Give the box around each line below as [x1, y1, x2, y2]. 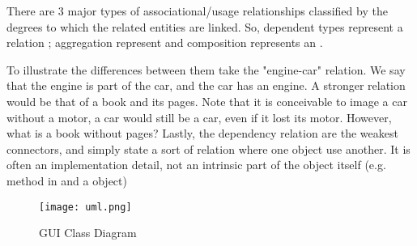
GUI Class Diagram [39, 224, 137, 241]
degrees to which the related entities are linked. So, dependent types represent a [6, 18, 403, 35]
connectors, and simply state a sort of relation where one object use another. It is [6, 140, 411, 157]
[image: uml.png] [39, 201, 132, 213]
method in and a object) [6, 172, 127, 189]
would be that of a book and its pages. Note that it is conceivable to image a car [6, 92, 407, 109]
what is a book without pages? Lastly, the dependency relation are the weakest [6, 125, 398, 142]
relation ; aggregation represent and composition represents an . [6, 34, 323, 51]
